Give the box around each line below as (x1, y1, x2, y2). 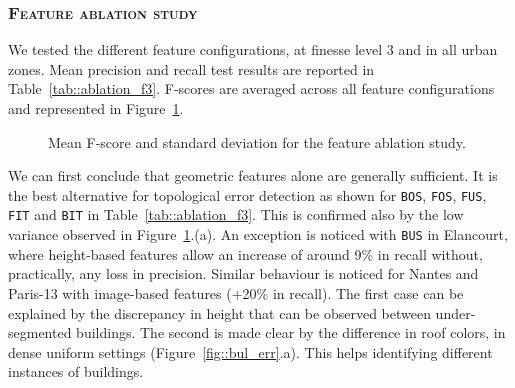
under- (435, 302, 476, 323)
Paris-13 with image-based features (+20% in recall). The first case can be (8, 282, 464, 303)
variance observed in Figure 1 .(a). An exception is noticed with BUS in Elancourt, (8, 224, 508, 245)
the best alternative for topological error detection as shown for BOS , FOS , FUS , (8, 184, 487, 205)
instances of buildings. (8, 361, 144, 382)
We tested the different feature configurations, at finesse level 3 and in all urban (8, 39, 498, 60)
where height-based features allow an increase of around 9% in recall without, (8, 243, 483, 264)
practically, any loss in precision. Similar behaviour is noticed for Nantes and (8, 263, 479, 284)
